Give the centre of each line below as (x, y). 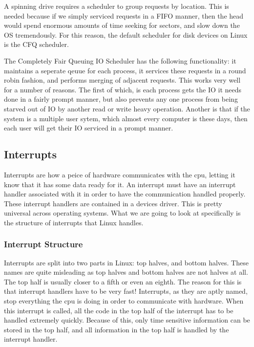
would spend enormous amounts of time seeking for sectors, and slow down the (122, 25)
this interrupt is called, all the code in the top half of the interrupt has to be (119, 310)
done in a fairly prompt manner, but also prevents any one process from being (121, 99)
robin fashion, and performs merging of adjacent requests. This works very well (122, 80)
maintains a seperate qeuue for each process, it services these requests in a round (125, 70)
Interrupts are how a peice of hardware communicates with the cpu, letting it (120, 174)
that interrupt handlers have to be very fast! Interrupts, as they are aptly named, (126, 291)
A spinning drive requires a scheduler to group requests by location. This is (116, 6)
